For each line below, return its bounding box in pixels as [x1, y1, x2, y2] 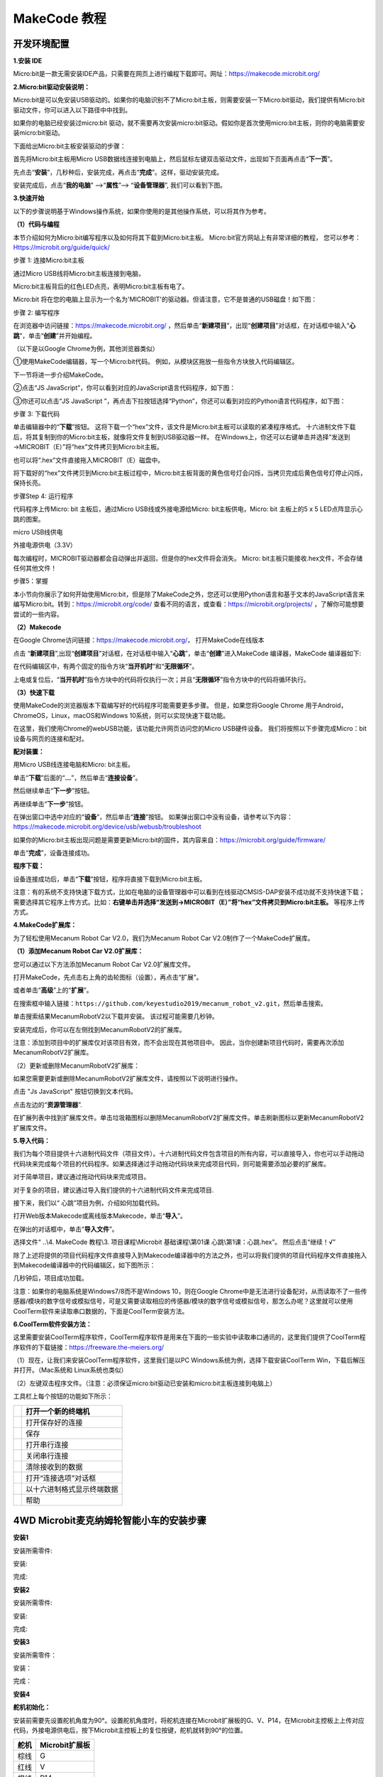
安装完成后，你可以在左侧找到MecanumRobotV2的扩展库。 [13, 1025, 186, 1034]
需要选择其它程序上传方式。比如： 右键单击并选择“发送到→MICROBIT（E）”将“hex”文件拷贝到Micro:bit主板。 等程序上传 [13, 898, 365, 906]
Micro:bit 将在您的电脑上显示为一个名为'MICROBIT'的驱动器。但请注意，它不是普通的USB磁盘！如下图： [13, 295, 318, 304]
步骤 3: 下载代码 [13, 409, 60, 418]
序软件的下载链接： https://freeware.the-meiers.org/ [13, 1343, 165, 1351]
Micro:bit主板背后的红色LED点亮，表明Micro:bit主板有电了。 [13, 282, 189, 291]
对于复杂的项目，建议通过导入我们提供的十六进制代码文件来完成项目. [13, 1186, 214, 1194]
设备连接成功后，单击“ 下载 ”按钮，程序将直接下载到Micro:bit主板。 [13, 874, 206, 883]
